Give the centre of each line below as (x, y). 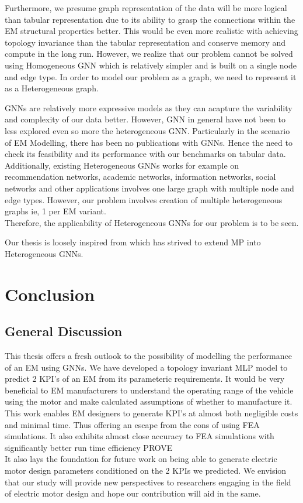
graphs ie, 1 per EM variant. (55, 211)
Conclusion (50, 294)
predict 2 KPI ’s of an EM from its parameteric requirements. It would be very (145, 379)
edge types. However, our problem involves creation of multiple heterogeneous (144, 199)
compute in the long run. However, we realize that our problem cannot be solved (149, 54)
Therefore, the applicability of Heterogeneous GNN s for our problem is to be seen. (152, 222)
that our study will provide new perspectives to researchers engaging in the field (148, 482)
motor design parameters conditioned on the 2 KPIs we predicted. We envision (146, 470)
